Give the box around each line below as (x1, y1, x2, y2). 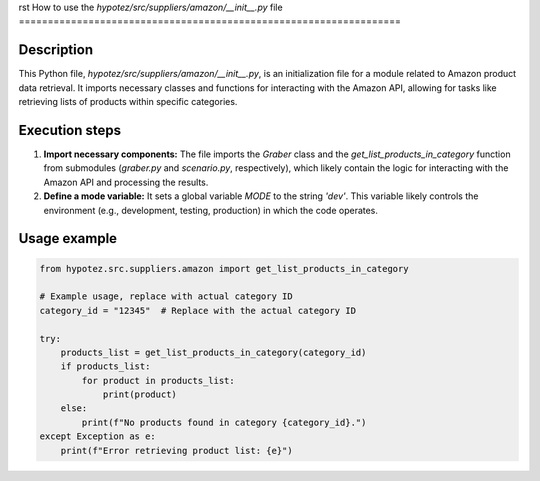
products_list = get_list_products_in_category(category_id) (60, 346, 367, 358)
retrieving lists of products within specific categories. (18, 96, 238, 108)
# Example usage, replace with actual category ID (39, 291, 294, 302)
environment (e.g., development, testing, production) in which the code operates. (43, 204, 379, 216)
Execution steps (18, 121, 122, 139)
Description (18, 41, 94, 59)
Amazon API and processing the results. (43, 176, 209, 188)
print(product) (102, 389, 177, 400)
